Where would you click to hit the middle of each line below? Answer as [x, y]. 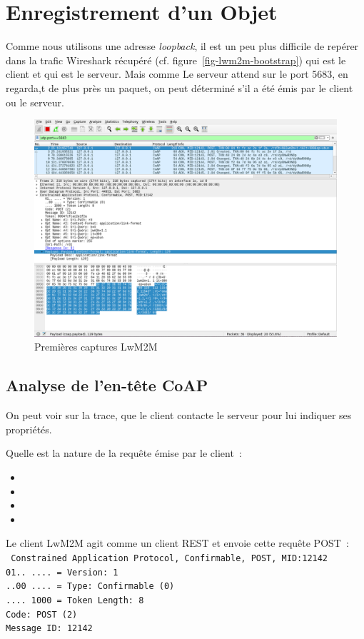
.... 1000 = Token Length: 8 [75, 600]
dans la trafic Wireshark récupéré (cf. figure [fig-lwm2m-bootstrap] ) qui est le [176, 60]
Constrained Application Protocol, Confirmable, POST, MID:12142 [170, 558]
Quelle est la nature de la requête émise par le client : [124, 453]
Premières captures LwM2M [96, 347]
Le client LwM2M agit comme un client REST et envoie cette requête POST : [177, 543]
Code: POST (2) [42, 614]
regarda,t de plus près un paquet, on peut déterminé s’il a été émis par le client [180, 87]
